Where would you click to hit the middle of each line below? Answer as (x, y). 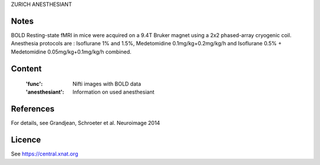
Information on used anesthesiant (113, 92)
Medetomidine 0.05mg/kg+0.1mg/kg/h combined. (71, 52)
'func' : (34, 84)
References (33, 109)
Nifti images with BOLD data (107, 84)
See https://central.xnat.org (44, 154)
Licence (26, 140)
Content (26, 69)
